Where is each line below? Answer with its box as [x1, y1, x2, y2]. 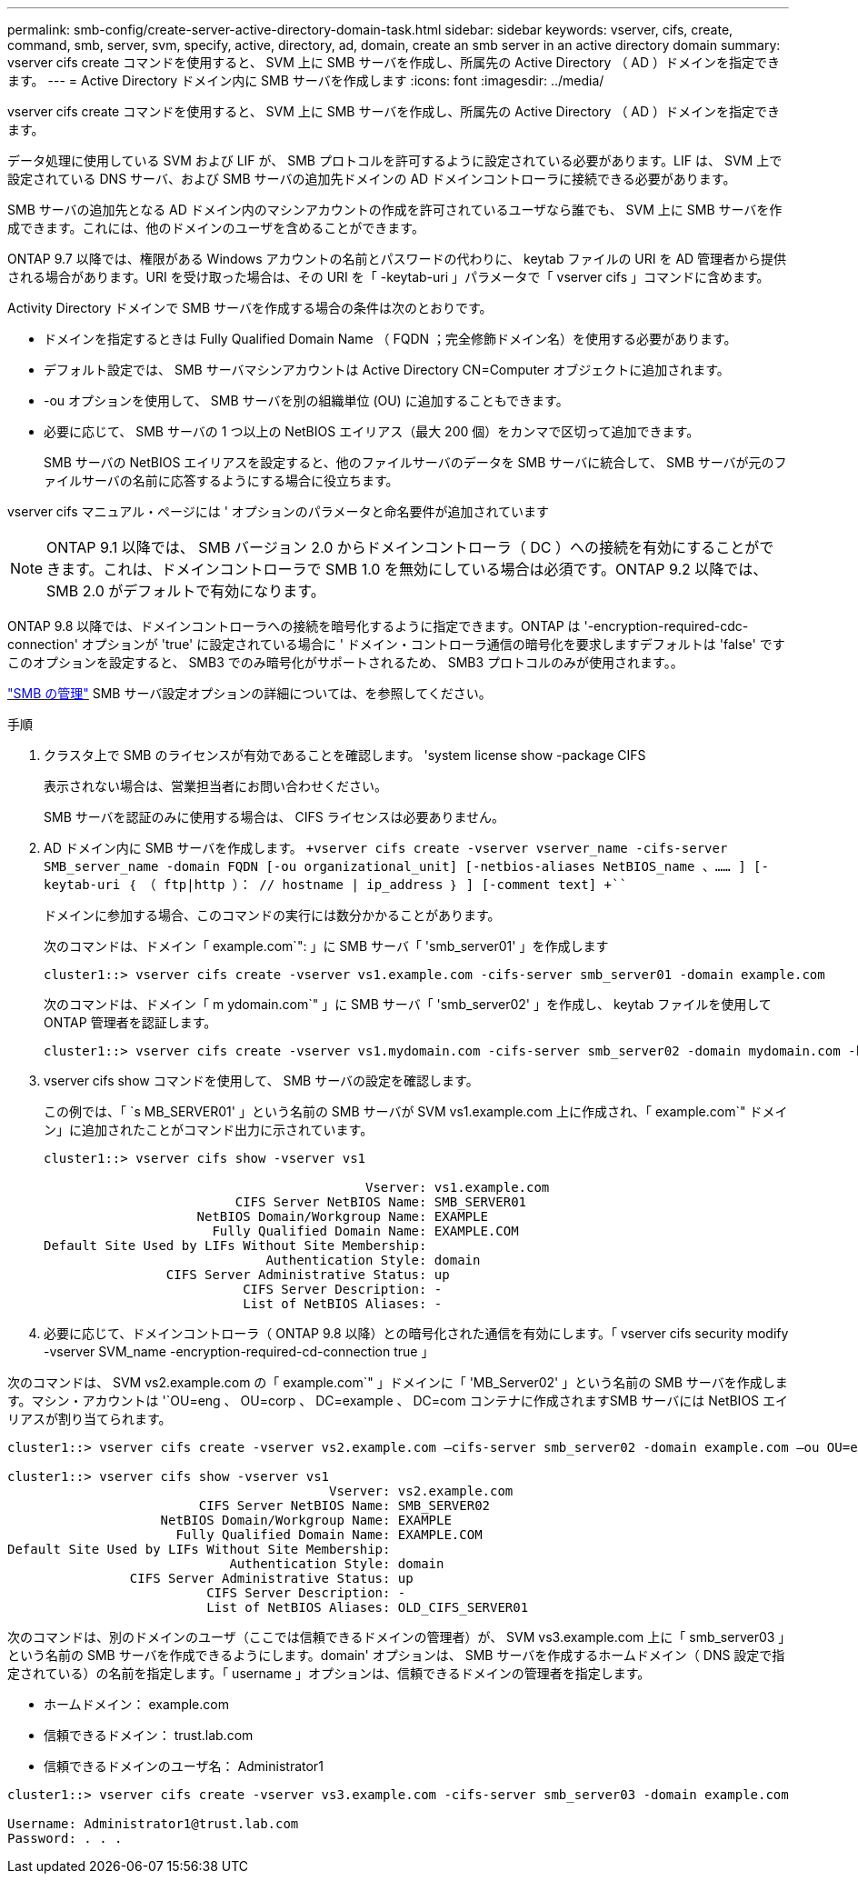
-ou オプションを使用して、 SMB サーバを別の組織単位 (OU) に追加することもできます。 [44, 393, 569, 408]
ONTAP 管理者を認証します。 [44, 1015, 217, 1030]
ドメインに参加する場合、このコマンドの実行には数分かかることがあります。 [44, 907, 501, 923]
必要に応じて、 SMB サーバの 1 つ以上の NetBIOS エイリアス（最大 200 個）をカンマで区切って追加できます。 [44, 424, 700, 439]
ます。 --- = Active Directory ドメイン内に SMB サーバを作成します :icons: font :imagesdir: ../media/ [7, 73, 604, 88]
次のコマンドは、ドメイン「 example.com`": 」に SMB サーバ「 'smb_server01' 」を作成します [44, 938, 609, 954]
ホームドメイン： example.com [44, 1696, 229, 1712]
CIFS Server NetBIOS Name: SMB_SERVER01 [234, 1195, 527, 1209]
